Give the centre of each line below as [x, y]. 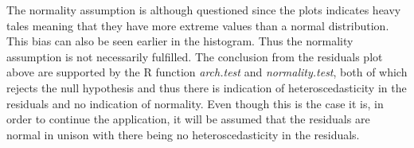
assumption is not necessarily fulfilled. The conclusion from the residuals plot [195, 56]
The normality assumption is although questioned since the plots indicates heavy [204, 10]
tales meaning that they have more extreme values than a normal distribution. [198, 25]
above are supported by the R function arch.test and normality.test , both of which [207, 72]
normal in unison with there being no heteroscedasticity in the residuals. [183, 134]
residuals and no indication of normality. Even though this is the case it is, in [195, 103]
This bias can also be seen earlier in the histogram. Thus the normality [180, 41]
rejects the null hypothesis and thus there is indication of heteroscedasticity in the [207, 87]
